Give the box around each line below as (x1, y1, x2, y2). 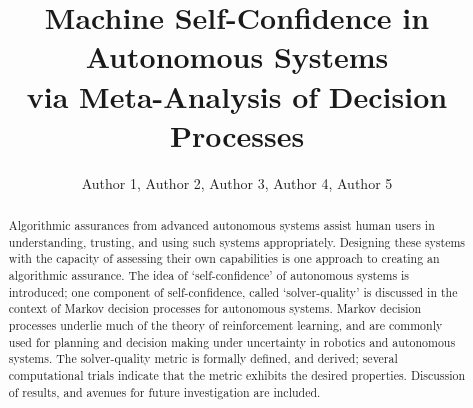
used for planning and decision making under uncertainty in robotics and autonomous (8, 333, 456, 350)
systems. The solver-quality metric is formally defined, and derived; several (8, 350, 398, 367)
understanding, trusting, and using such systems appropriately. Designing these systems (8, 233, 466, 250)
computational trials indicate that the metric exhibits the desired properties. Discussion (8, 366, 466, 383)
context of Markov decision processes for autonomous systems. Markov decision (8, 300, 422, 317)
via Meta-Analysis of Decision (26, 75, 448, 116)
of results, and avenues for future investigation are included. (8, 383, 321, 400)
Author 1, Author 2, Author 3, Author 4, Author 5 (81, 172, 393, 193)
